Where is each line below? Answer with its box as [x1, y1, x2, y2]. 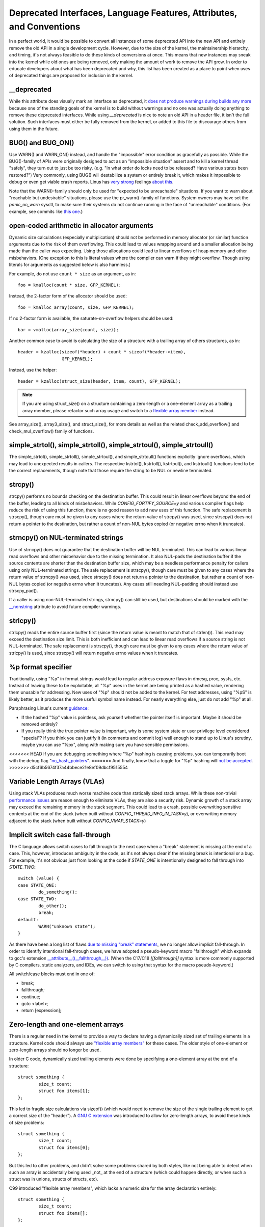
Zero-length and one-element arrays [9, 1020, 124, 1029]
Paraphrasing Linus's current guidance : [9, 705, 89, 711]
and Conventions [9, 21, 80, 32]
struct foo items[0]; [38, 1145, 91, 1150]
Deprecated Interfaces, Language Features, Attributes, [9, 7, 238, 18]
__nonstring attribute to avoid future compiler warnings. [9, 604, 121, 610]
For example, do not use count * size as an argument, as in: [9, 270, 136, 277]
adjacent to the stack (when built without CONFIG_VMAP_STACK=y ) [9, 818, 146, 824]
